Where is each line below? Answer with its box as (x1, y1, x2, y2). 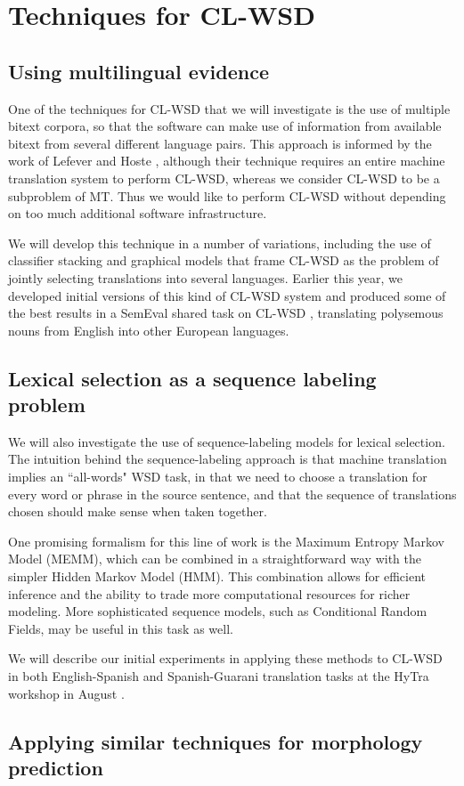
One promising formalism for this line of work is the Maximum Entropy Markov (8, 531, 444, 550)
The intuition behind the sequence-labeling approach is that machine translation (8, 450, 447, 468)
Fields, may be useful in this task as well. (8, 619, 233, 637)
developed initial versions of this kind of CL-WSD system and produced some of (8, 286, 446, 304)
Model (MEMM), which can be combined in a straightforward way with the (8, 549, 421, 568)
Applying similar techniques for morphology (8, 727, 423, 755)
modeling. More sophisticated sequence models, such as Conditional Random (8, 602, 427, 620)
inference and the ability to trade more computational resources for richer (8, 584, 411, 603)
